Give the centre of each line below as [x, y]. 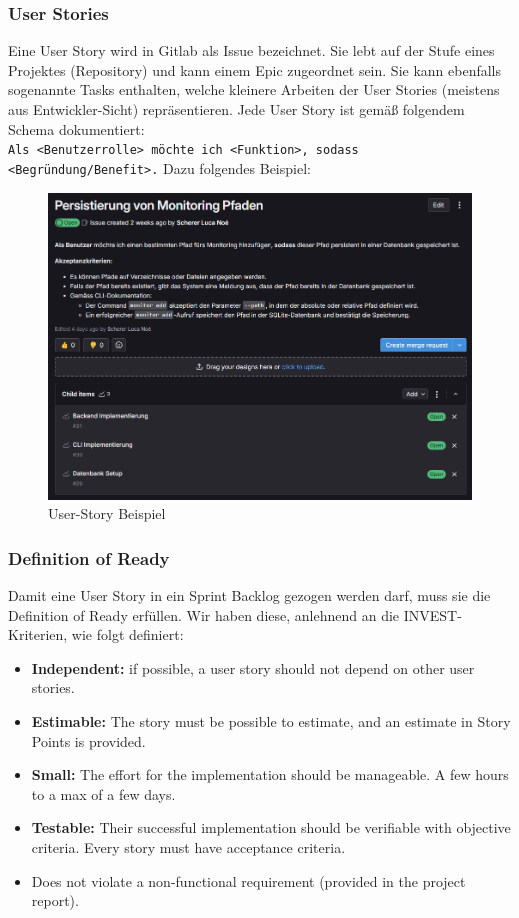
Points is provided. [88, 740]
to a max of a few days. [103, 793]
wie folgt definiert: [127, 634]
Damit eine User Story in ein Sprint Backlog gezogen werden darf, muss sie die [249, 595]
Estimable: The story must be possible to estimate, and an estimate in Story [271, 721]
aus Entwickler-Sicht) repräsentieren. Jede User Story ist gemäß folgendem [236, 109]
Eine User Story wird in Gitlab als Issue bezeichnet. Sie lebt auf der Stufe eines [251, 50]
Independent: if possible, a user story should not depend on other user [253, 667]
